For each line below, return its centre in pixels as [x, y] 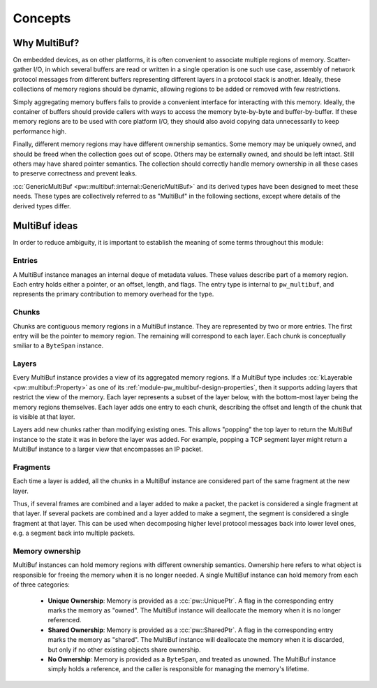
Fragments [32, 467]
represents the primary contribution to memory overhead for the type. [113, 294]
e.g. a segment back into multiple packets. [74, 533]
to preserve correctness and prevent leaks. [75, 173]
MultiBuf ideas [45, 226]
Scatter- [339, 60]
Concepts [42, 18]
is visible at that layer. [44, 417]
